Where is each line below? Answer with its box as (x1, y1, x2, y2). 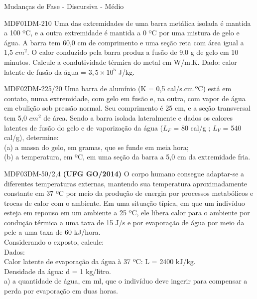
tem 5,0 (4, 112, 27, 123)
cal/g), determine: (4, 132, 59, 143)
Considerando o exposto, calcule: (4, 237, 104, 247)
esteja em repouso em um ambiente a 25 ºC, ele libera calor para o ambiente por (4, 207, 250, 218)
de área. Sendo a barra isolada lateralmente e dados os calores (43, 112, 233, 123)
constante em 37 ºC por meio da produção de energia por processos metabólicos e (4, 188, 254, 198)
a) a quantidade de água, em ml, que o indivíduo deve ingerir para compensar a (4, 276, 248, 286)
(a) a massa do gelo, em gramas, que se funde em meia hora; (4, 142, 189, 152)
